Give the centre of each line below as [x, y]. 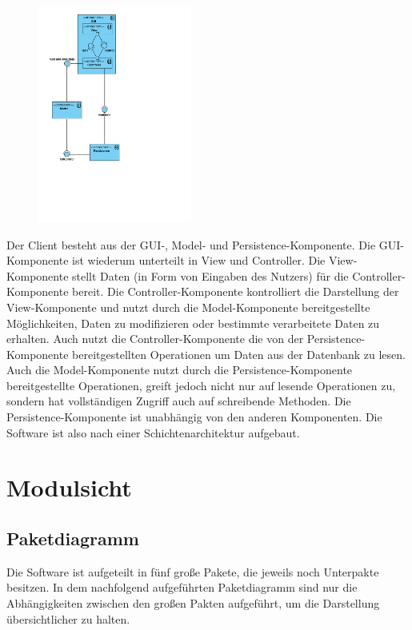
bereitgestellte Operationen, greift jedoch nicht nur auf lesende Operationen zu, [201, 385]
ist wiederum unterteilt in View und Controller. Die [199, 260]
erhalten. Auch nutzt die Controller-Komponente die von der [155, 339]
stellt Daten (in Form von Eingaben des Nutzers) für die [210, 275]
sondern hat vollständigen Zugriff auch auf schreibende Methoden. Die [179, 401]
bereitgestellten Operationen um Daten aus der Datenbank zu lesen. [239, 354]
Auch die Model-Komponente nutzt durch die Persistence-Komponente [180, 370]
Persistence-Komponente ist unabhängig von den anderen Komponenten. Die [194, 417]
